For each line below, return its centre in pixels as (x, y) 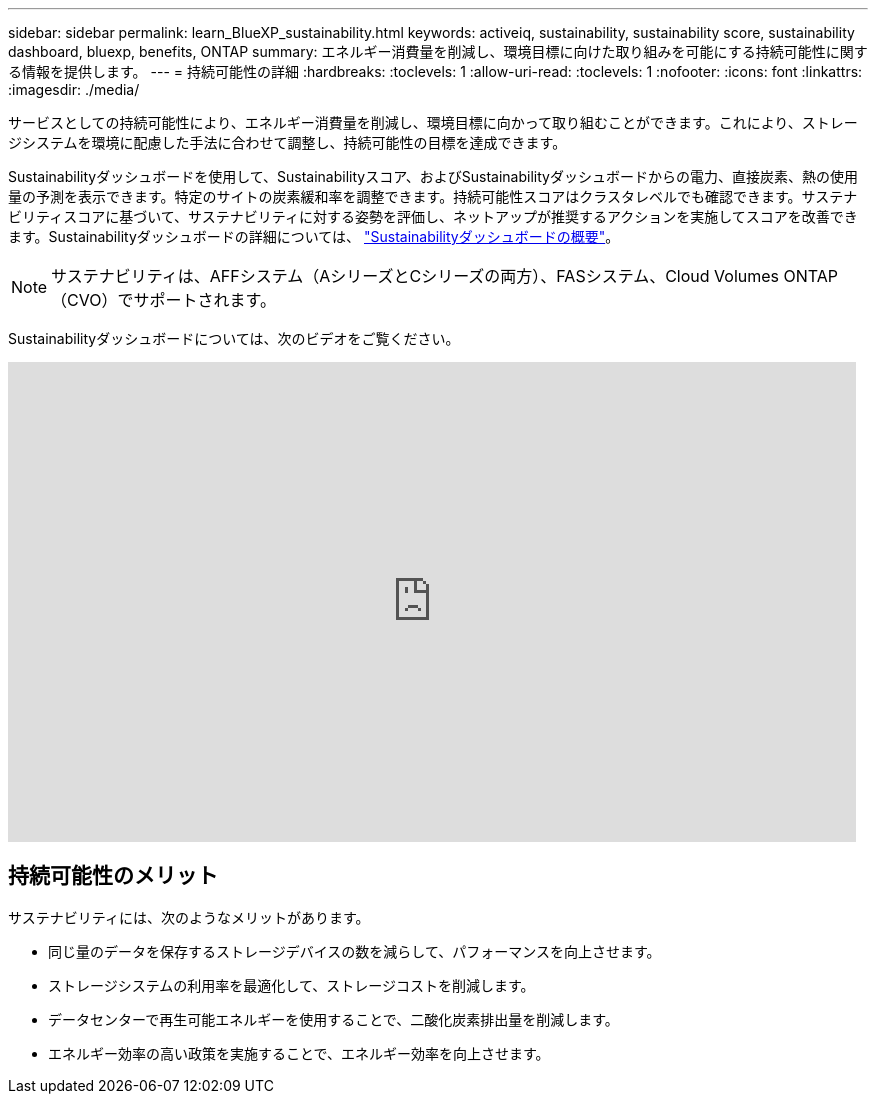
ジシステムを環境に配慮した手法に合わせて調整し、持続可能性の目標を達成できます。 (287, 142)
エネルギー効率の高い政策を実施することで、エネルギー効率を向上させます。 (299, 1053)
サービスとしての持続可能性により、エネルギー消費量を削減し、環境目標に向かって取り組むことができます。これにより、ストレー (433, 122)
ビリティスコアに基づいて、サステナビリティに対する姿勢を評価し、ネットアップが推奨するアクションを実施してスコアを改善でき (433, 216)
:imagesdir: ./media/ (74, 89)
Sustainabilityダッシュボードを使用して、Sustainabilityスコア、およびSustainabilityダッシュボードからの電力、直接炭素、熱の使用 (433, 176)
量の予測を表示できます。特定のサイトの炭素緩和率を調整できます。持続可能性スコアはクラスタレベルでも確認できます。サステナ (433, 196)
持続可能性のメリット (113, 876)
